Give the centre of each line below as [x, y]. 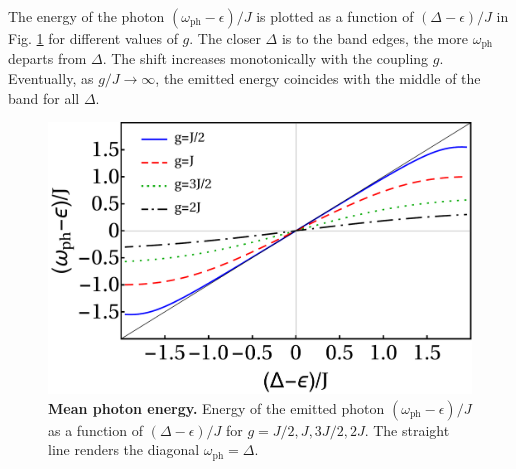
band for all [44, 97]
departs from [47, 58]
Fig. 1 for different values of [93, 38]
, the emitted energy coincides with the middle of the [318, 78]
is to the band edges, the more [374, 38]
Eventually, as [51, 78]
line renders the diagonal [124, 449]
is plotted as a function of [335, 16]
